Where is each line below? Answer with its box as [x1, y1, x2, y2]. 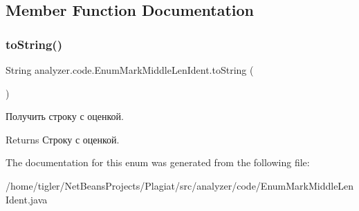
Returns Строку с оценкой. [6, 132, 120, 146]
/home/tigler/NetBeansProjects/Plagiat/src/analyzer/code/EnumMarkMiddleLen [6, 178, 354, 192]
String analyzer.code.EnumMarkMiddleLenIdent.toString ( [6, 63, 254, 77]
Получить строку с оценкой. [6, 109, 124, 123]
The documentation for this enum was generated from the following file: [6, 155, 310, 170]
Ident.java [6, 192, 48, 206]
